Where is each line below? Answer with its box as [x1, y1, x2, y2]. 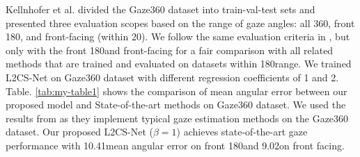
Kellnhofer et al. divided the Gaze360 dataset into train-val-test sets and [6, 2, 315, 16]
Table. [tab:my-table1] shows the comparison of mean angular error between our [6, 83, 347, 98]
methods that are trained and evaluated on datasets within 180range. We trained [6, 56, 352, 71]
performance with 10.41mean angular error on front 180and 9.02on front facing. [6, 138, 345, 152]
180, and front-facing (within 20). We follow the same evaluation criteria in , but [6, 29, 350, 44]
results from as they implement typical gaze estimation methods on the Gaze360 [6, 110, 349, 125]
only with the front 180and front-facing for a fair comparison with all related [6, 42, 334, 57]
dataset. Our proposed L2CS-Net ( [6, 124, 153, 139]
